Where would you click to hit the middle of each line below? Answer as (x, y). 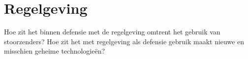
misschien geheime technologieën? (55, 51)
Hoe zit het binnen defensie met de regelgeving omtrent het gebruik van (112, 32)
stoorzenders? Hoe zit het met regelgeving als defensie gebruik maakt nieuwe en (124, 41)
